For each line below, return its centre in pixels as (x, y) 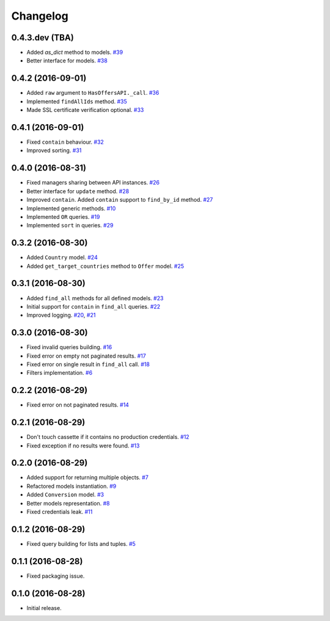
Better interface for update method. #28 (78, 191)
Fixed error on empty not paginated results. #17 (86, 356)
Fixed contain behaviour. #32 (65, 142)
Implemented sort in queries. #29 (70, 226)
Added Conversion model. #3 (65, 494)
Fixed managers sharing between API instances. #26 (93, 183)
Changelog (40, 16)
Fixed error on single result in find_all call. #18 (88, 364)
